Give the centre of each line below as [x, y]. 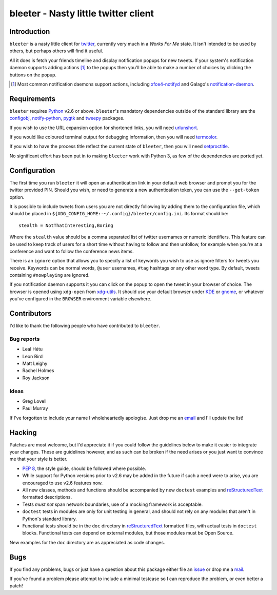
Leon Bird [33, 356]
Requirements [33, 99]
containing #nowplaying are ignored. [50, 275]
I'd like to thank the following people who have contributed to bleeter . [85, 326]
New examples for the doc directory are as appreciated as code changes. [87, 542]
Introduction [30, 32]
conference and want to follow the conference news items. [72, 251]
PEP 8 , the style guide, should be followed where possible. [84, 468]
